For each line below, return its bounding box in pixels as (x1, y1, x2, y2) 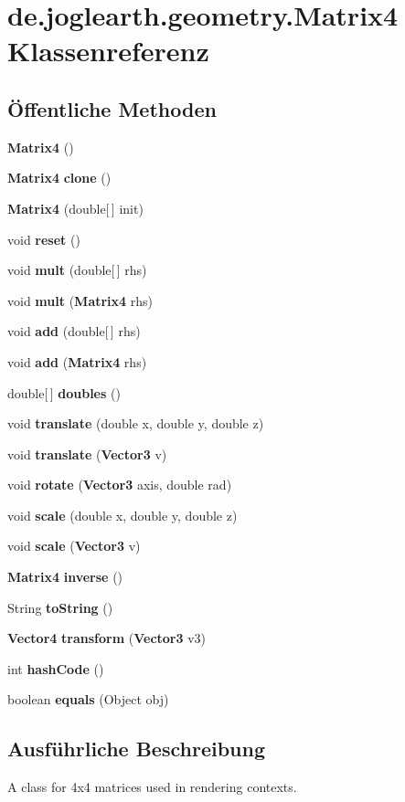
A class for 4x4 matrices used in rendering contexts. (7, 777, 297, 797)
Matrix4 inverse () (7, 567, 123, 586)
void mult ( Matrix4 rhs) (7, 290, 154, 310)
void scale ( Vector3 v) (7, 536, 141, 555)
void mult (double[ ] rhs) (7, 260, 147, 280)
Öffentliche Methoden (7, 94, 217, 122)
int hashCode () (7, 659, 104, 678)
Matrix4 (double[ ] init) (7, 198, 144, 217)
